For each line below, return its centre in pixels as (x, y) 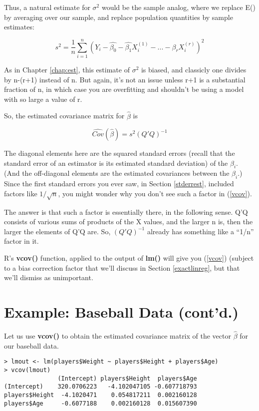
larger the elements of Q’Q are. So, (57, 231)
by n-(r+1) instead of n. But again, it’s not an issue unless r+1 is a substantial (125, 79)
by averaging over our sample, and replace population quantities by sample (119, 17)
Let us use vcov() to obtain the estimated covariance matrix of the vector (118, 336)
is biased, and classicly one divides (194, 69)
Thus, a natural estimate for (47, 7)
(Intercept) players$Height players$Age (127, 378)
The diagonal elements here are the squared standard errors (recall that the (120, 153)
